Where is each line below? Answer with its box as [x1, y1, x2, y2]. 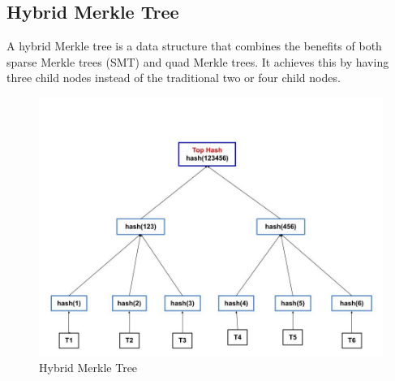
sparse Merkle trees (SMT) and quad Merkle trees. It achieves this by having [6, 53, 389, 70]
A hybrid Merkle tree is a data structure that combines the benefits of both [6, 37, 382, 54]
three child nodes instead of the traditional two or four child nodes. [6, 69, 341, 86]
